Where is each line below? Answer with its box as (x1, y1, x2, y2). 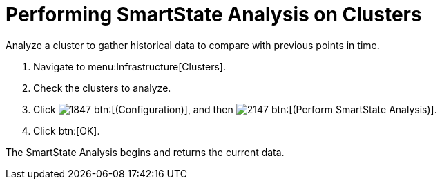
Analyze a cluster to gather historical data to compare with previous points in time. (6, 39, 380, 51)
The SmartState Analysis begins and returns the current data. (6, 146, 285, 158)
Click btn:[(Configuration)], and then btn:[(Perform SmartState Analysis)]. (33, 103, 437, 115)
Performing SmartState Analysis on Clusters (6, 3, 422, 26)
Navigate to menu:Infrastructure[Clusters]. (33, 60, 226, 72)
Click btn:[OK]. (33, 124, 100, 137)
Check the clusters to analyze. (33, 81, 171, 94)
